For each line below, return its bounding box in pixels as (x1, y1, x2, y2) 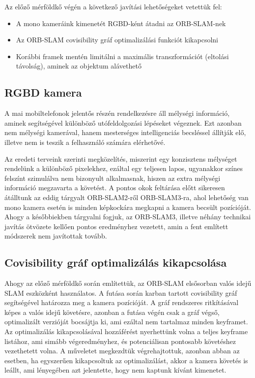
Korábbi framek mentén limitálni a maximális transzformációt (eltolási (16, 51, 229, 61)
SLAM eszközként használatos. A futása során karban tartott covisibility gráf (4, 287, 237, 298)
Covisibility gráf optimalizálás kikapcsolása (4, 255, 227, 270)
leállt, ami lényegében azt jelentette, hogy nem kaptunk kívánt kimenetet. (4, 365, 227, 375)
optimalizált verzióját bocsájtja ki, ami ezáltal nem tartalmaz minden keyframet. (4, 316, 248, 327)
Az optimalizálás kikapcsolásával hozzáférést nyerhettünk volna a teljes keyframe (4, 326, 248, 337)
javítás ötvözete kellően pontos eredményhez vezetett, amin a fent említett (4, 221, 228, 231)
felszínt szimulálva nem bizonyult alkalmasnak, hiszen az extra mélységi (4, 172, 221, 183)
